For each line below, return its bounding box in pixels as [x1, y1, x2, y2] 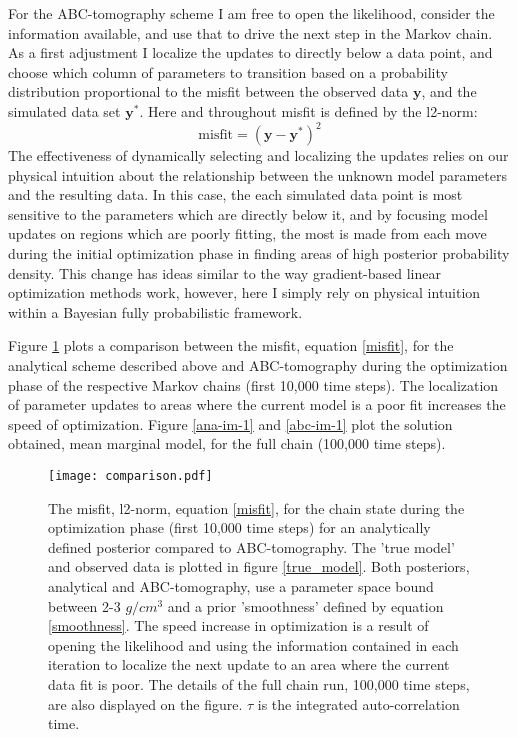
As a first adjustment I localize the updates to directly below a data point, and [8, 42, 493, 63]
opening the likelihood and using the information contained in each [48, 634, 459, 655]
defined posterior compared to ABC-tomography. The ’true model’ [48, 536, 455, 557]
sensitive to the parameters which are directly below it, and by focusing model [8, 203, 488, 224]
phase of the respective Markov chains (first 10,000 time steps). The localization [8, 374, 499, 395]
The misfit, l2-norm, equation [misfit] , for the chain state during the [48, 497, 465, 518]
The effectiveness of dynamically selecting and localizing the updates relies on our [8, 145, 509, 166]
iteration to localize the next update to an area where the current [48, 654, 450, 675]
